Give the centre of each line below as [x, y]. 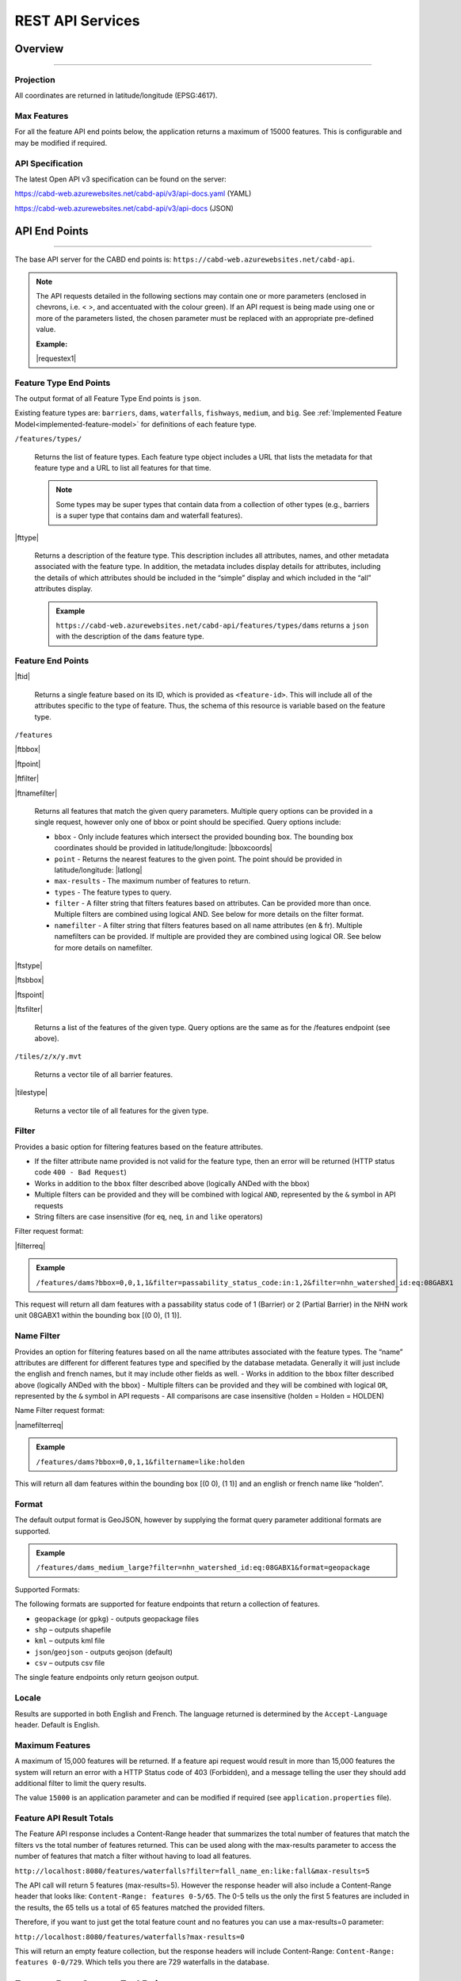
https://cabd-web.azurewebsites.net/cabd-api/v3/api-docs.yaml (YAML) [133, 193]
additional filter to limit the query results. [80, 1783]
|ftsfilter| [29, 1010]
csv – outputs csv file [70, 1663]
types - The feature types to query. [113, 892]
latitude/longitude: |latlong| [98, 870]
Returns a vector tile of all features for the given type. [122, 1110]
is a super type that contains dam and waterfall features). [149, 516]
